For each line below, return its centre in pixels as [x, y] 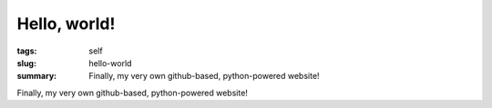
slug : [26, 63]
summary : [37, 76]
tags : [27, 51]
